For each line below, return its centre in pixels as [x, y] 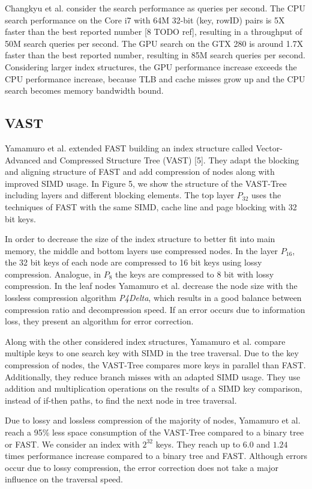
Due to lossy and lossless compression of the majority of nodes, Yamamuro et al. [153, 420]
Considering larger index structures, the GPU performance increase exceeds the [151, 66]
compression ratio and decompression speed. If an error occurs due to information [155, 309]
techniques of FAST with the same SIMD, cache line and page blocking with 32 [151, 206]
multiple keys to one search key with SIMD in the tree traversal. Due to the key [152, 353]
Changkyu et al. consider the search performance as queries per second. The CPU [155, 8]
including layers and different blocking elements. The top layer [120, 195]
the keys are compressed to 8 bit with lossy [195, 274]
